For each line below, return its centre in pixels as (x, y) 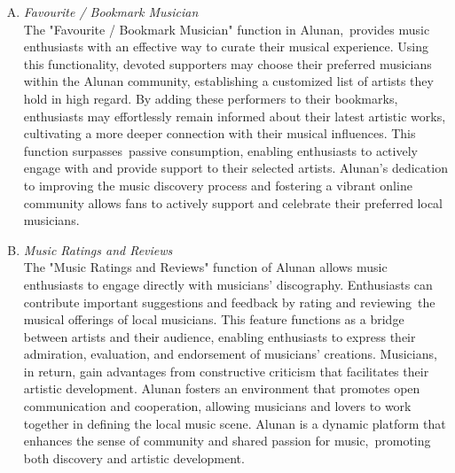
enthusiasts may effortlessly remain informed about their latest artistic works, (235, 116)
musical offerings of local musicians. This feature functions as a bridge (214, 319)
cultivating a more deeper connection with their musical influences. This (220, 133)
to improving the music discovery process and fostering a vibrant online (218, 185)
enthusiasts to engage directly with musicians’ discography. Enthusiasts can (228, 284)
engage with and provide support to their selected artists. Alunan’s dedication (235, 168)
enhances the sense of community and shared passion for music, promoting (227, 441)
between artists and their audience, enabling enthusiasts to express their (220, 336)
